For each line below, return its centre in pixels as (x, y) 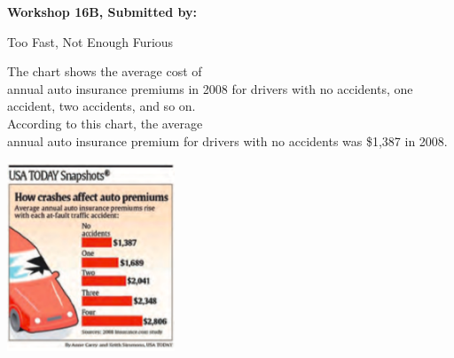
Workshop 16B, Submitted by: (102, 12)
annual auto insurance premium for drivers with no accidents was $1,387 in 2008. (227, 140)
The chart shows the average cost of (105, 71)
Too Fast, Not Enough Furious (90, 41)
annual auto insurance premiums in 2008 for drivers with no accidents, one (210, 88)
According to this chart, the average (105, 123)
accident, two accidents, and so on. (102, 106)
